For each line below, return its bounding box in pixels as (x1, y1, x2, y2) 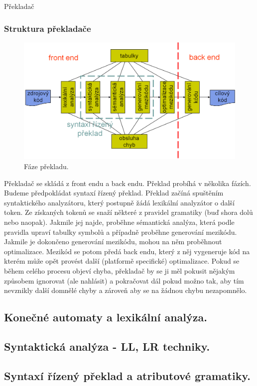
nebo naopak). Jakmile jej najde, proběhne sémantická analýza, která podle (4, 216, 235, 227)
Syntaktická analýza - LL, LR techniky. (4, 338, 210, 354)
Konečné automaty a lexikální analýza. (4, 309, 207, 325)
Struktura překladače (4, 22, 91, 34)
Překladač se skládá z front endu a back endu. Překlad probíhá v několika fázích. (4, 178, 251, 188)
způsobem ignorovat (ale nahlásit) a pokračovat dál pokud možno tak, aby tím (4, 275, 244, 286)
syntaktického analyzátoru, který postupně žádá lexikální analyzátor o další (4, 197, 235, 207)
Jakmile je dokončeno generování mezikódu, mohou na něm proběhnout (4, 236, 222, 247)
